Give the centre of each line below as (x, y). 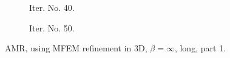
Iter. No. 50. (52, 27)
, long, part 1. (200, 48)
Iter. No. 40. (52, 7)
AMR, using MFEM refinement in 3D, (76, 48)
